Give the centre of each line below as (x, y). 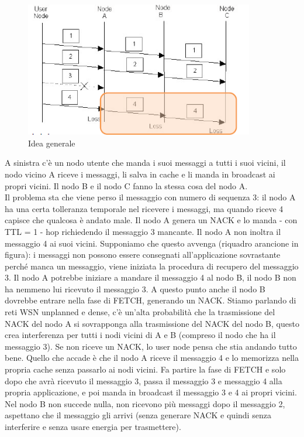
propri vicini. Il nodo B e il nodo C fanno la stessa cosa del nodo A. (126, 185)
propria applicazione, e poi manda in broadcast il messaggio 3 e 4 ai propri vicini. (151, 392)
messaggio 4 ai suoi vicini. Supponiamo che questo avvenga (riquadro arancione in (152, 243)
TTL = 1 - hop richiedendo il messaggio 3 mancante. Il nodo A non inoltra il (143, 231)
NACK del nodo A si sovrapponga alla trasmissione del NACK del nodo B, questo (152, 323)
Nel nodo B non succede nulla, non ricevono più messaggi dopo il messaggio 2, (145, 403)
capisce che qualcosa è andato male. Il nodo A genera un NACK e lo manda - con (151, 220)
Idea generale (52, 143)
